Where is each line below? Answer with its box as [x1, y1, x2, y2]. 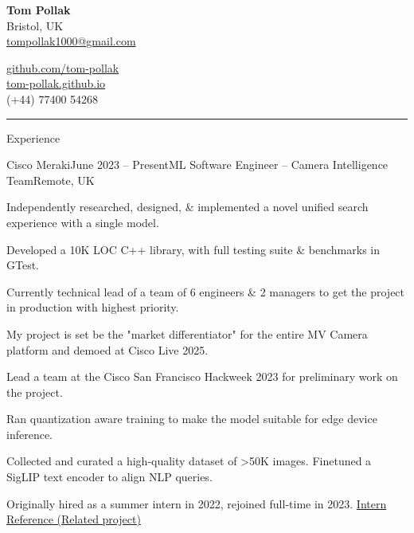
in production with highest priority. [6, 299, 179, 315]
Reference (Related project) [6, 511, 141, 527]
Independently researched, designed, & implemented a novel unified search [6, 198, 369, 215]
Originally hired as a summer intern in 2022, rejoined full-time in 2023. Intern [6, 495, 387, 511]
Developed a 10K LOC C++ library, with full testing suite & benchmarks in [6, 241, 380, 257]
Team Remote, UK [6, 171, 95, 188]
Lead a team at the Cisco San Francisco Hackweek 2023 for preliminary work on [6, 368, 398, 385]
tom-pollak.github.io [6, 75, 106, 92]
